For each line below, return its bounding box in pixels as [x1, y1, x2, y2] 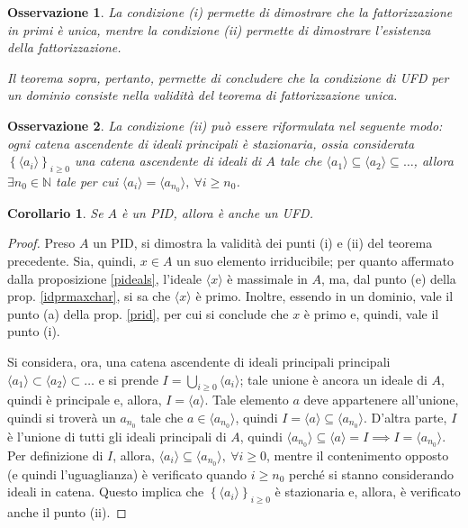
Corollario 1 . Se [7, 203, 103, 222]
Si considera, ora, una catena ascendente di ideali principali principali [7, 351, 391, 370]
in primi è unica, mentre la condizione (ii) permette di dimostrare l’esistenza [7, 20, 431, 39]
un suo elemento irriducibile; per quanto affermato [176, 251, 454, 269]
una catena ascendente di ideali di [74, 151, 262, 170]
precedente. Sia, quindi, [7, 251, 137, 269]
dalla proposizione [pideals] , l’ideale [7, 269, 202, 287]
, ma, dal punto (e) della [321, 269, 456, 287]
